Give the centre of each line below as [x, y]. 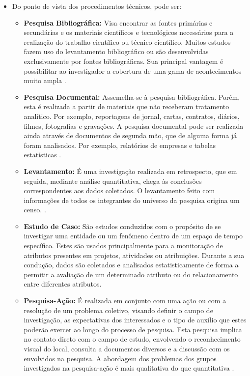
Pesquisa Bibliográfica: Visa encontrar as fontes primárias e [118, 22]
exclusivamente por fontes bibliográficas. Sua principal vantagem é [124, 61]
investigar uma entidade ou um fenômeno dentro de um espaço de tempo [133, 236]
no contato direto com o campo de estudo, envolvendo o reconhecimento [132, 339]
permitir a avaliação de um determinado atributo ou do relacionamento [131, 274]
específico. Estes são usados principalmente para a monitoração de [123, 246]
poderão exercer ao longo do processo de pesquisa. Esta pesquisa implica [133, 329]
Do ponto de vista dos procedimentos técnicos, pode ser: [97, 6]
